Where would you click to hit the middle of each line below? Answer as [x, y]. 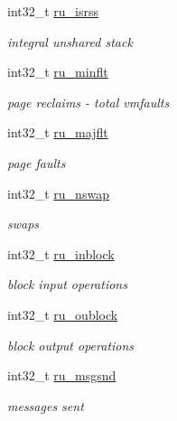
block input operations [67, 284]
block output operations [71, 345]
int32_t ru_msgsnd [62, 375]
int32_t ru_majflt [58, 132]
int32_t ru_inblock [61, 253]
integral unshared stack [70, 41]
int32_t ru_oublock [63, 314]
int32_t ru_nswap [58, 193]
